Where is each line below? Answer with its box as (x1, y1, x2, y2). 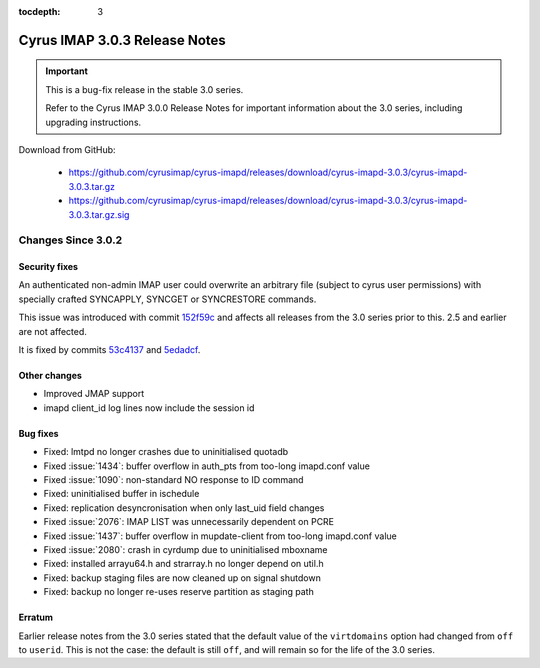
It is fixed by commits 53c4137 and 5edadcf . (18, 344, 201, 356)
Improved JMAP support (43, 388, 145, 400)
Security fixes (18, 261, 79, 273)
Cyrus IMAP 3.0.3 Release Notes (18, 31, 227, 49)
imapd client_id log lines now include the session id (43, 401, 255, 414)
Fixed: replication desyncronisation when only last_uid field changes (43, 501, 325, 514)
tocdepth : (18, 6, 61, 17)
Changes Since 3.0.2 (18, 233, 123, 247)
